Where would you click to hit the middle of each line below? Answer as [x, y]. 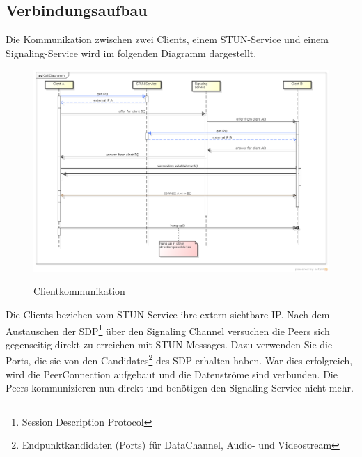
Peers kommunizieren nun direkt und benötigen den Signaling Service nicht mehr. [180, 388]
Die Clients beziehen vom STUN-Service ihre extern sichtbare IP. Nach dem [168, 314]
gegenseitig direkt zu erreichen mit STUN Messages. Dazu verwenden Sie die [169, 344]
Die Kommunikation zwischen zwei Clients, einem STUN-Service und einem [167, 39]
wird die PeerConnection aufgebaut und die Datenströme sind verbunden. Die [172, 374]
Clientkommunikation [79, 291]
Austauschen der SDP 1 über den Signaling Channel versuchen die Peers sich [168, 330]
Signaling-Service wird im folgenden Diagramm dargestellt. [131, 53]
